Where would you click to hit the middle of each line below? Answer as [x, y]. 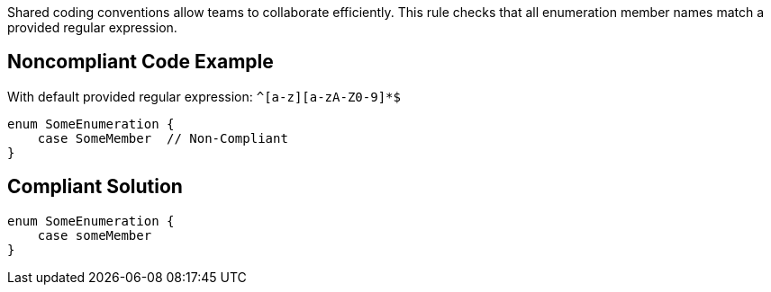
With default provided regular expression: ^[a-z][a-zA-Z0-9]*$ [204, 96]
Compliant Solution [95, 187]
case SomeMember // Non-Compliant [163, 138]
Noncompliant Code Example [141, 62]
